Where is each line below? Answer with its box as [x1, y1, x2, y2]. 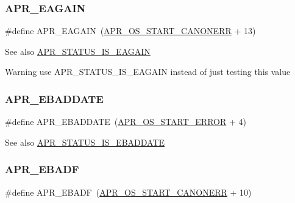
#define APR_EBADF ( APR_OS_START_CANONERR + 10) [5, 185, 252, 198]
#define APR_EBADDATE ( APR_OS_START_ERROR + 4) [5, 115, 246, 128]
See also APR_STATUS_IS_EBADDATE [5, 135, 165, 148]
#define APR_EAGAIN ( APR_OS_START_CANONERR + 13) [5, 24, 256, 37]
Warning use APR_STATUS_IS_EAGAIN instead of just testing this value [5, 65, 291, 78]
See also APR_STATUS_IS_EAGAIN [5, 45, 151, 57]
